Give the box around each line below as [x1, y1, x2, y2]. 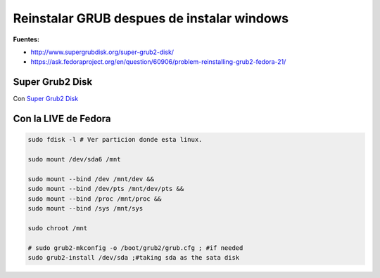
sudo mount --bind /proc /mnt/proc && [27, 194, 162, 203]
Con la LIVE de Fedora [13, 113, 112, 125]
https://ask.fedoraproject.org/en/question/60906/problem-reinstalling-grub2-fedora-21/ [30, 58, 286, 66]
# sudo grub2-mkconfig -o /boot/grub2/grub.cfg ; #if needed [27, 244, 243, 252]
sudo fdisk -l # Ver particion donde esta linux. [27, 135, 203, 144]
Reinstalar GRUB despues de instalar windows [13, 11, 289, 26]
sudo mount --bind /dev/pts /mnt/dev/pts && [27, 185, 184, 193]
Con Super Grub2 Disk [13, 95, 79, 103]
